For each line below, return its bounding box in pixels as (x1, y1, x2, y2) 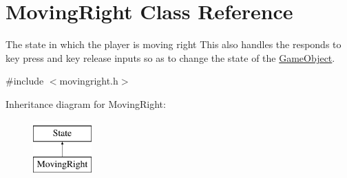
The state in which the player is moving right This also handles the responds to (6, 37, 341, 52)
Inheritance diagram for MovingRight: (6, 96, 166, 111)
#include (6, 74, 44, 88)
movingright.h (59, 74, 118, 88)
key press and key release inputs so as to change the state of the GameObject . (6, 50, 335, 65)
